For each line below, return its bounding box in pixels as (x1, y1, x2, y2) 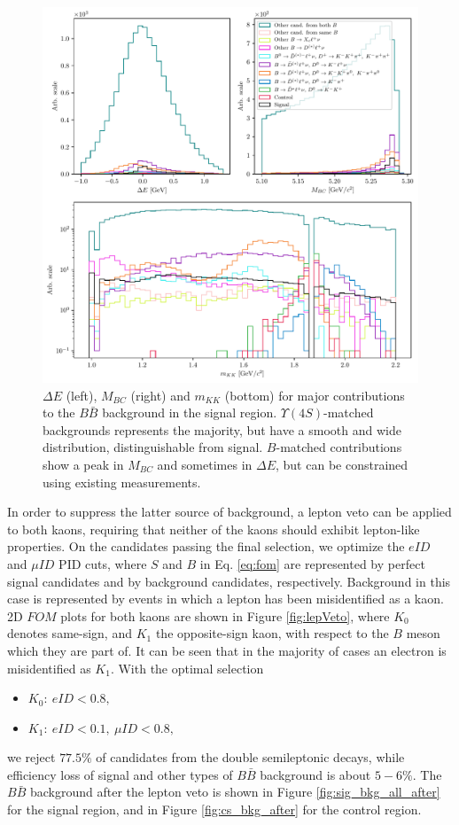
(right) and (130, 385, 191, 404)
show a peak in (43, 455, 124, 473)
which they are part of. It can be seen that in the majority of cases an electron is (7, 641, 447, 659)
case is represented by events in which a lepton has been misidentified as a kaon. (7, 589, 444, 608)
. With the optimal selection (110, 658, 264, 677)
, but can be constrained (276, 455, 408, 473)
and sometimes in (157, 455, 253, 473)
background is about (260, 765, 371, 783)
